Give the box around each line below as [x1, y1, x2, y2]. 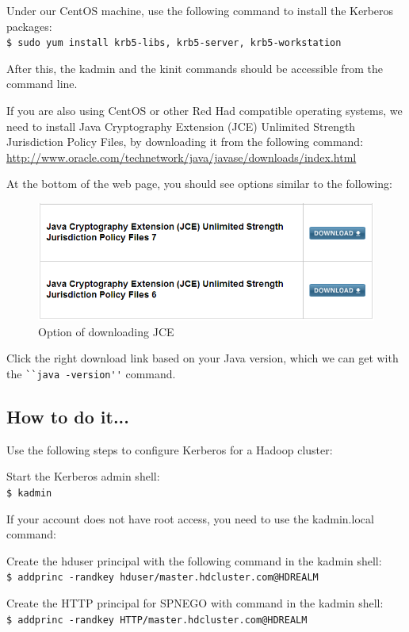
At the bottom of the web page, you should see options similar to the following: [6, 175, 392, 192]
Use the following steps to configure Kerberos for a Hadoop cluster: [6, 441, 333, 458]
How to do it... [6, 404, 130, 428]
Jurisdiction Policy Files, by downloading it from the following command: [6, 133, 364, 150]
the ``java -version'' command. [6, 365, 176, 381]
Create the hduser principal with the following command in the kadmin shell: [6, 552, 382, 569]
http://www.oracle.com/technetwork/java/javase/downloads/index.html [6, 148, 357, 165]
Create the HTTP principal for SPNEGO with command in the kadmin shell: [6, 595, 384, 611]
